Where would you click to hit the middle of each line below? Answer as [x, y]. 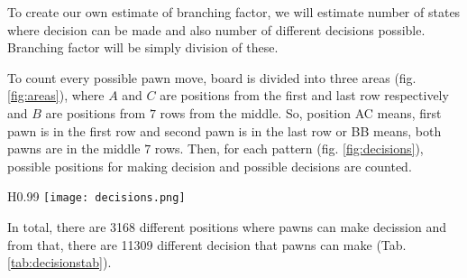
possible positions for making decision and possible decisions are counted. [210, 166]
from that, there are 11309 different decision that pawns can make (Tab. [207, 244]
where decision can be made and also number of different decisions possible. [216, 29]
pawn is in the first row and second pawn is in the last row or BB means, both [224, 130]
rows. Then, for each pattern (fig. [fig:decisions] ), [289, 148]
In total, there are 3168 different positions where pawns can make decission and [227, 227]
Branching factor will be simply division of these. [143, 47]
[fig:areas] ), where [56, 95]
